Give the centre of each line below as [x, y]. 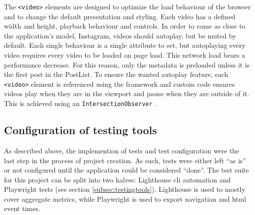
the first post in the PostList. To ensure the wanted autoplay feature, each [116, 74]
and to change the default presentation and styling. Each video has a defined [120, 16]
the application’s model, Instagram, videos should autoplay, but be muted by [120, 35]
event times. [22, 208]
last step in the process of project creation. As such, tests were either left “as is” [125, 160]
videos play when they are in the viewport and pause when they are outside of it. [127, 93]
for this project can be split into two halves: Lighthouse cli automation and [117, 179]
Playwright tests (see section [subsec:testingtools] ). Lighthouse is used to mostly [125, 189]
